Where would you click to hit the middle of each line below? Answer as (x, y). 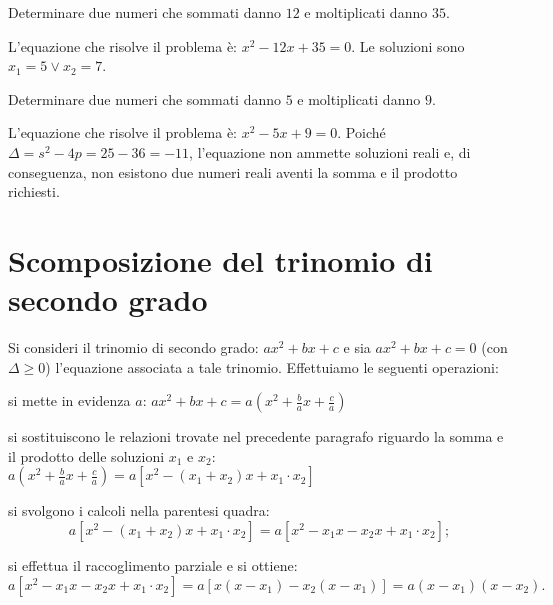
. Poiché (361, 132)
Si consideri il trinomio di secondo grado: (133, 347)
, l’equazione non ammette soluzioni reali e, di (330, 151)
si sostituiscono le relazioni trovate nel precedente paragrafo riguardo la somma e (256, 436)
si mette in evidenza (69, 400)
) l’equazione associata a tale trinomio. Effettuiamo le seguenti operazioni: (272, 366)
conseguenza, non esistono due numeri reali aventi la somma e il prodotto (233, 171)
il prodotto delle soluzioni (86, 455)
